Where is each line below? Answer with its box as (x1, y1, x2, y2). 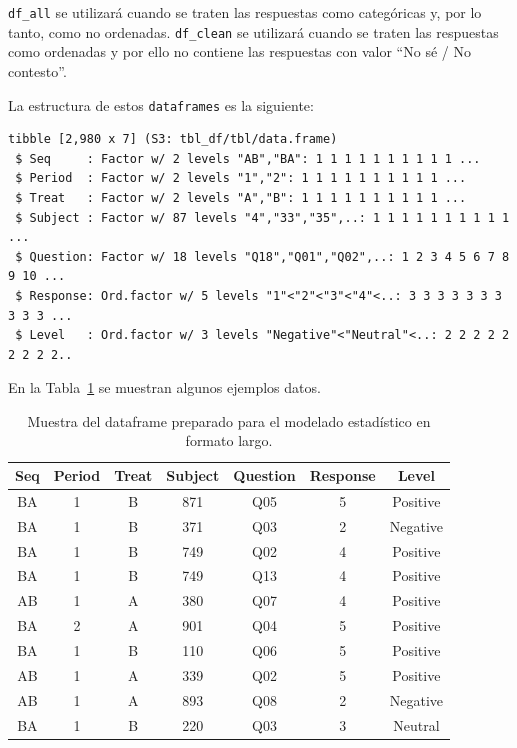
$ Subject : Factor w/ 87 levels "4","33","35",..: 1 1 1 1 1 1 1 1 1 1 (15, 210, 510, 225)
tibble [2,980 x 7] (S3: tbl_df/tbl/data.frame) (8, 132, 338, 147)
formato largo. (185, 430, 273, 451)
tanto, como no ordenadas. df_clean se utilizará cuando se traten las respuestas (8, 21, 499, 42)
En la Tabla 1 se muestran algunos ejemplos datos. (8, 377, 321, 398)
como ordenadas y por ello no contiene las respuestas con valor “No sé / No (8, 41, 471, 62)
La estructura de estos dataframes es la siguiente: (8, 94, 314, 115)
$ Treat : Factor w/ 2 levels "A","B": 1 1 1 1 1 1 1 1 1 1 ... (15, 190, 467, 205)
